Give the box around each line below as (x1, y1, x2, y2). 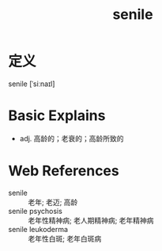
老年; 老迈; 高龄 (28, 197, 78, 207)
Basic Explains (8, 107, 106, 125)
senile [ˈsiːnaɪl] (8, 79, 55, 88)
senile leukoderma (8, 224, 69, 234)
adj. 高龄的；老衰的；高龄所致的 (19, 133, 124, 143)
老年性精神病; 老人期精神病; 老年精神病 (28, 215, 154, 225)
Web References (8, 162, 120, 180)
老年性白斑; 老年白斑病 (28, 234, 102, 243)
